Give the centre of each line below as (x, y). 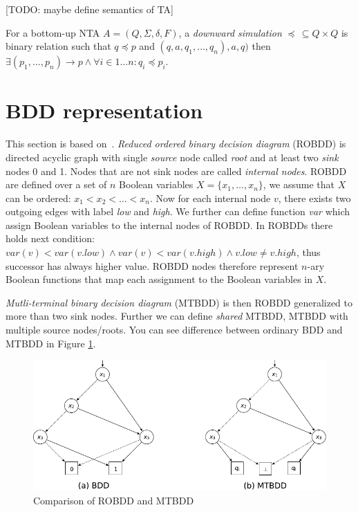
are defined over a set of (56, 184)
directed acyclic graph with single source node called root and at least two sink (172, 157)
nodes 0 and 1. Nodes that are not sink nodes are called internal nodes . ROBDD (176, 171)
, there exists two (314, 198)
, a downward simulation (230, 32)
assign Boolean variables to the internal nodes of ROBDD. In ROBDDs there (169, 225)
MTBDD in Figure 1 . (51, 343)
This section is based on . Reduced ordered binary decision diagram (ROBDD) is (176, 144)
